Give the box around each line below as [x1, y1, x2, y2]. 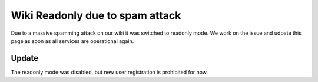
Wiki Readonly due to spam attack [11, 9, 181, 22]
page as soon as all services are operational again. [11, 37, 134, 44]
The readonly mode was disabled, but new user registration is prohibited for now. [11, 68, 208, 76]
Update [11, 53, 39, 63]
